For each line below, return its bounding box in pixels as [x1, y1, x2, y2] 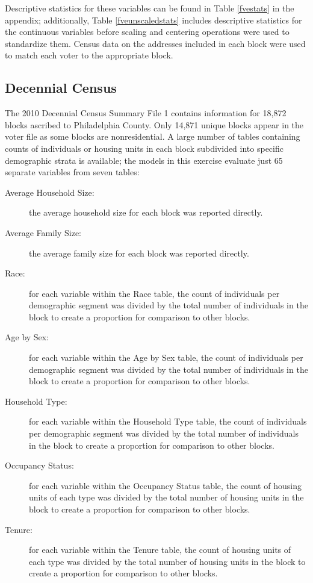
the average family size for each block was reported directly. [29, 246, 249, 259]
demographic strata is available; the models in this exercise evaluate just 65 [5, 154, 283, 166]
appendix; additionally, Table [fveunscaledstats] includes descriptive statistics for [5, 13, 302, 26]
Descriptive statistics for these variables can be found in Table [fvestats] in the [5, 2, 294, 14]
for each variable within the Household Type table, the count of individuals [29, 415, 307, 428]
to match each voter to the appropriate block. [5, 49, 173, 61]
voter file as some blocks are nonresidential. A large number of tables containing [5, 130, 300, 143]
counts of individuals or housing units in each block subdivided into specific [5, 142, 284, 154]
